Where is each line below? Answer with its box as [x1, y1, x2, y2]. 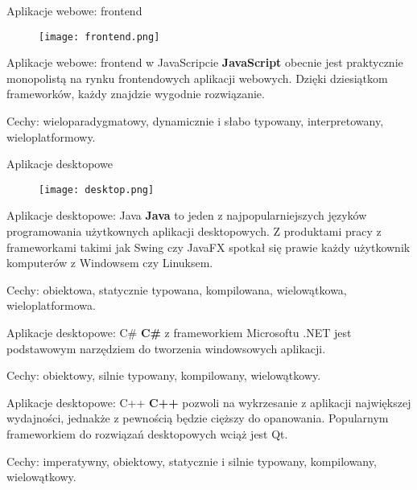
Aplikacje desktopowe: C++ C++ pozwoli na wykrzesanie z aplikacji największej [6, 393, 411, 410]
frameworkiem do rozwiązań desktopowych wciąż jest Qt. [6, 426, 288, 442]
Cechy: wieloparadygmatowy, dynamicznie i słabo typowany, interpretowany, [6, 113, 384, 130]
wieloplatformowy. [6, 128, 96, 145]
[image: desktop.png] [39, 183, 155, 196]
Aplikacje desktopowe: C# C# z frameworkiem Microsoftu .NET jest [6, 324, 352, 341]
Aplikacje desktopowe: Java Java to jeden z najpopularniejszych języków [6, 207, 367, 224]
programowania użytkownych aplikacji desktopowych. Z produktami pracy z [6, 223, 382, 240]
